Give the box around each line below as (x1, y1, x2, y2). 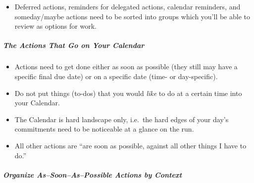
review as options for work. (14, 21, 97, 31)
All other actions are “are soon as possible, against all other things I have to (14, 140, 247, 150)
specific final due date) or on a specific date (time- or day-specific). (14, 71, 218, 81)
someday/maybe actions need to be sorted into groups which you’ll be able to (14, 11, 250, 21)
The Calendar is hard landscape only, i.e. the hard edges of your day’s (14, 114, 229, 124)
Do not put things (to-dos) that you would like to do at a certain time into (14, 88, 242, 98)
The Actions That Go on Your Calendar (3, 40, 145, 50)
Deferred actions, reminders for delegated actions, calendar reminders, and (14, 1, 241, 11)
